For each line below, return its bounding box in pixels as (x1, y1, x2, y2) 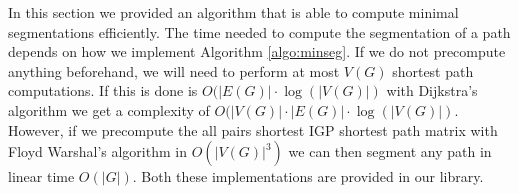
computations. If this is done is (8, 80, 198, 101)
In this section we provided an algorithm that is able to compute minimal (8, 2, 459, 22)
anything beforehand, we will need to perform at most (8, 60, 340, 81)
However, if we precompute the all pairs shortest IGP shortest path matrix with (8, 119, 498, 140)
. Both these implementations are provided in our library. (132, 166, 484, 187)
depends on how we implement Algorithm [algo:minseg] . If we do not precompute (8, 41, 506, 62)
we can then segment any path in (288, 141, 492, 162)
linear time (8, 166, 75, 187)
